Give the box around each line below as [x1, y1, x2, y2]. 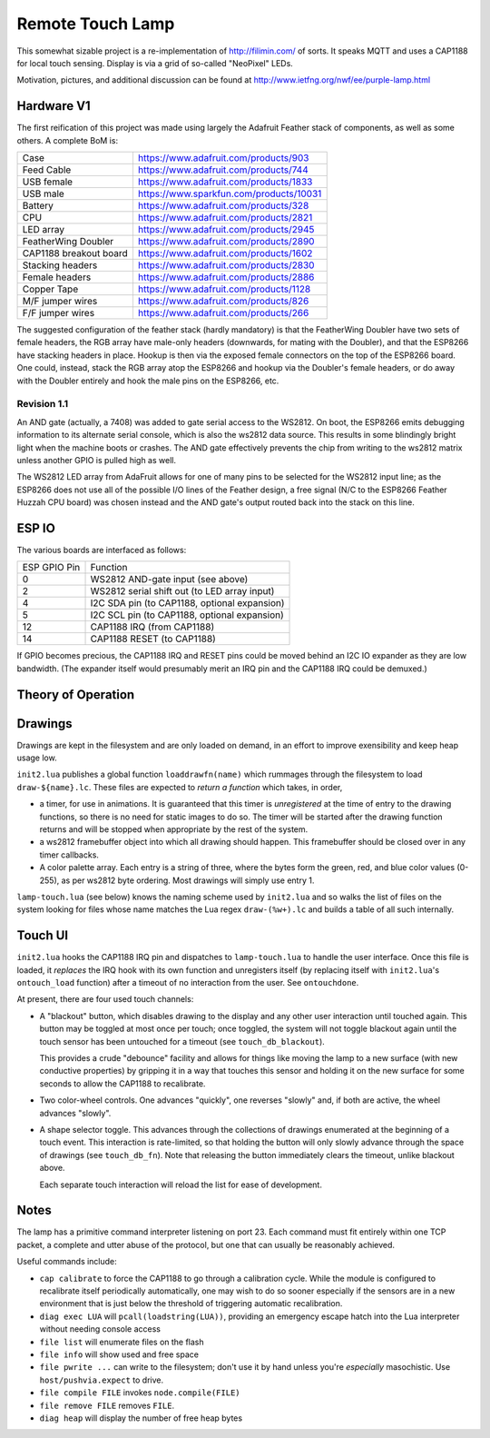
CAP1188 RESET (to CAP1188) [90, 632, 217, 645]
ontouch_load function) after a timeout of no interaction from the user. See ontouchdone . [16, 977, 359, 988]
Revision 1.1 [16, 398, 69, 411]
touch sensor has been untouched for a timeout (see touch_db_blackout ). [39, 1036, 326, 1046]
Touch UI [16, 927, 68, 944]
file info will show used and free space [39, 1349, 200, 1360]
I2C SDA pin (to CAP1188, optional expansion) [90, 597, 285, 610]
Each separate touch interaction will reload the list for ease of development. [39, 1179, 322, 1190]
